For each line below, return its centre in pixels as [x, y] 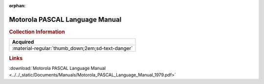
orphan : [17, 6]
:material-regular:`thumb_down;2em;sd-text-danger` [72, 49]
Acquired [23, 42]
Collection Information [37, 32]
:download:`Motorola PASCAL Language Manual [57, 68]
